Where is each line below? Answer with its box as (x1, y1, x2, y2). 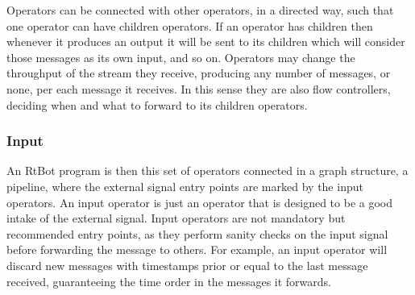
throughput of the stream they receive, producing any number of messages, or (6, 64, 391, 81)
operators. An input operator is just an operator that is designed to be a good (6, 193, 392, 210)
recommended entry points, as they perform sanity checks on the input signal (6, 225, 388, 242)
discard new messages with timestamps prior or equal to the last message (6, 256, 368, 273)
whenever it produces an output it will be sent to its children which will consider (6, 33, 405, 50)
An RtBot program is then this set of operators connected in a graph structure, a (6, 162, 409, 179)
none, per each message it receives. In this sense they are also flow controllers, (6, 80, 391, 97)
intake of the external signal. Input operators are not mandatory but (6, 210, 346, 226)
